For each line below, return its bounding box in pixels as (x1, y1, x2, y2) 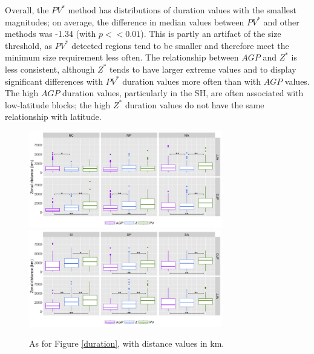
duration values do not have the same (125, 98, 264, 111)
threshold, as (5, 39, 52, 51)
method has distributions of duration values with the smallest (68, 4, 296, 16)
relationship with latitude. (5, 110, 102, 123)
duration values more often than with (122, 74, 261, 87)
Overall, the (5, 4, 49, 16)
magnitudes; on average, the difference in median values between (5, 15, 244, 28)
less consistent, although (5, 62, 95, 75)
